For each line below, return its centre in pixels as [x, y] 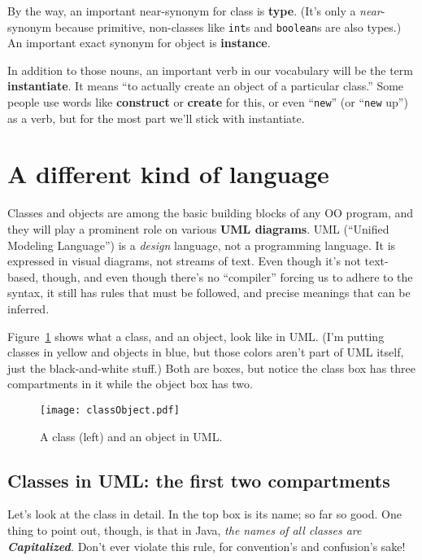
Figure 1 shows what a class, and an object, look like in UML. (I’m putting [196, 336]
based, [23, 276]
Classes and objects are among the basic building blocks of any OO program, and [211, 213]
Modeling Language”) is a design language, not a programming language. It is [202, 245]
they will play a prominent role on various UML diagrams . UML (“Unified [198, 229]
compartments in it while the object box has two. [130, 384]
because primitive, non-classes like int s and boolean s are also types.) [228, 26]
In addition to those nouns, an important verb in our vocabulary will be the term [210, 70]
